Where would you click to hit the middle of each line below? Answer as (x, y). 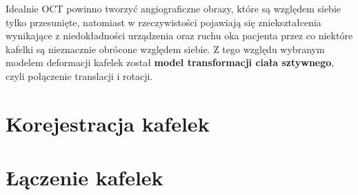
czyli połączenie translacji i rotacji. (79, 75)
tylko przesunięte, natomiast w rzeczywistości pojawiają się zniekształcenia (163, 22)
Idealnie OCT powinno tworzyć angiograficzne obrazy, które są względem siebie (173, 8)
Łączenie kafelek (84, 177)
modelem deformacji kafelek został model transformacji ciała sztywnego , (170, 62)
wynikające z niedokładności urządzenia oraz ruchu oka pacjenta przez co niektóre (179, 35)
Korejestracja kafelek (108, 123)
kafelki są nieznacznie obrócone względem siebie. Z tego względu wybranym (165, 49)
